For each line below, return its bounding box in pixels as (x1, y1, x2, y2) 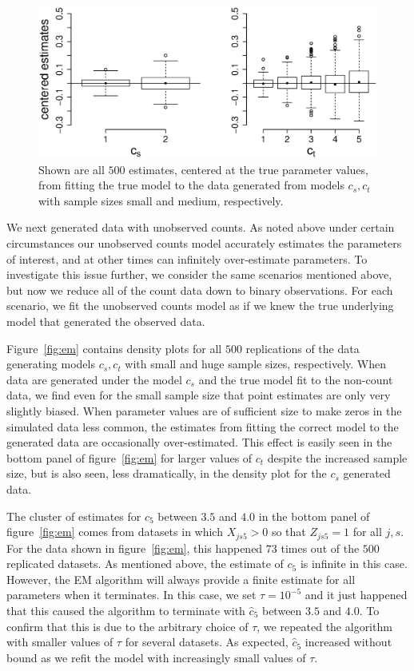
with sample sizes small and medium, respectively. (38, 192, 284, 208)
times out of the (281, 539, 360, 556)
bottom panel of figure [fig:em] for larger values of (6, 449, 253, 466)
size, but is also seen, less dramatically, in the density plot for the (6, 465, 327, 482)
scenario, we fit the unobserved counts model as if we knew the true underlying (6, 297, 394, 314)
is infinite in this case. (300, 555, 408, 572)
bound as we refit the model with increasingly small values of (6, 649, 306, 665)
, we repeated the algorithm (257, 617, 392, 634)
